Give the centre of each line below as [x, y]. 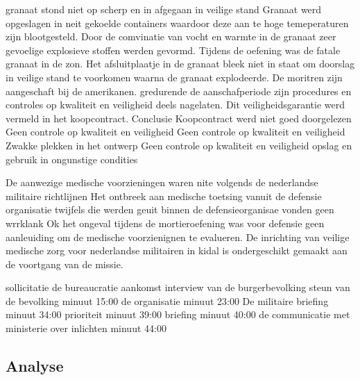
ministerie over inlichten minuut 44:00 [86, 328]
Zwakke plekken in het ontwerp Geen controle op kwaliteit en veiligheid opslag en [179, 145]
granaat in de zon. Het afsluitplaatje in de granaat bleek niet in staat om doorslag [180, 64]
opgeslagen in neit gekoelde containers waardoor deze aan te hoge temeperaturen [177, 23]
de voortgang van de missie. [65, 264]
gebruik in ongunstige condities [72, 159]
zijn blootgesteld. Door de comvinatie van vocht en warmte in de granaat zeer [171, 36]
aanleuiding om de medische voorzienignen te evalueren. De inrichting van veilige [178, 237]
